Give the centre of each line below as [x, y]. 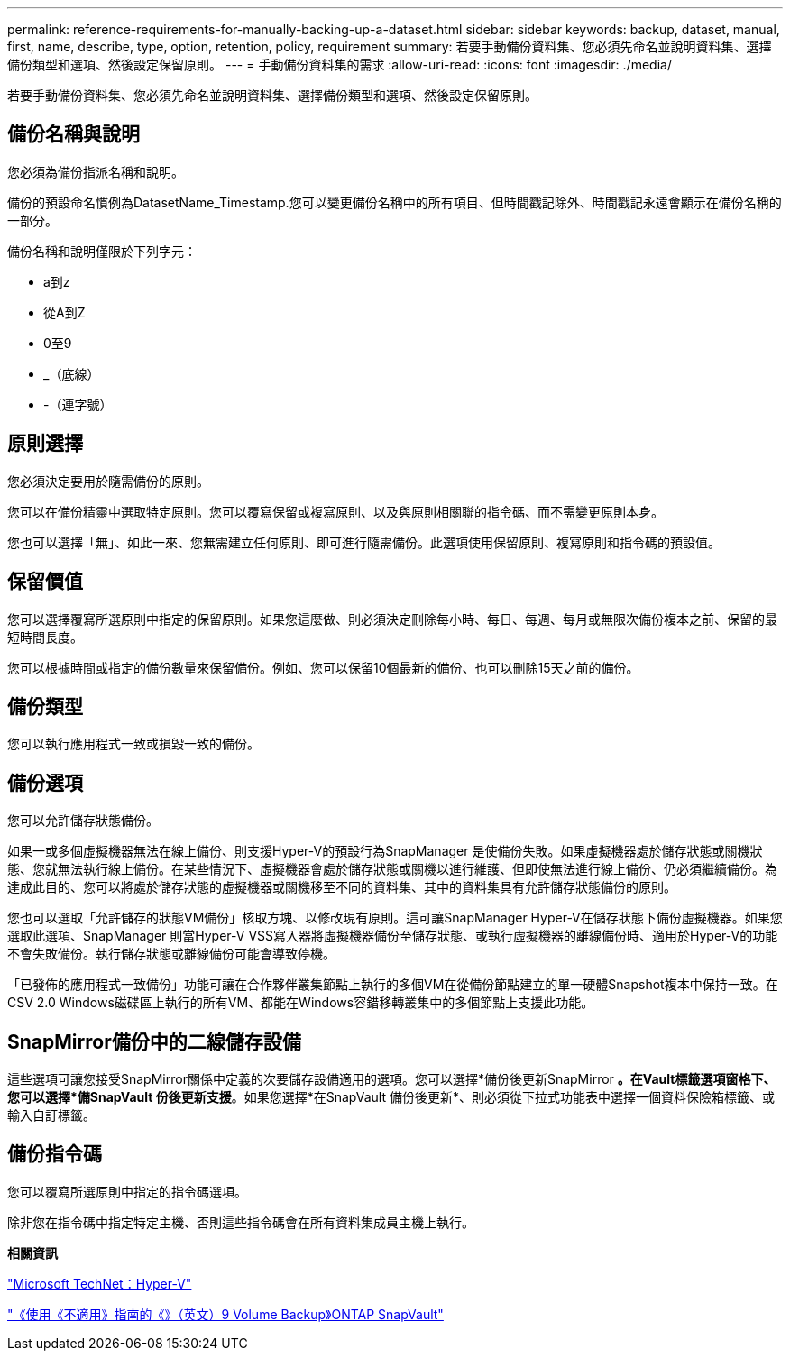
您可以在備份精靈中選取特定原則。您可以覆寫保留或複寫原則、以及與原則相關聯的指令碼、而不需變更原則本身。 [335, 511]
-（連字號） [78, 404]
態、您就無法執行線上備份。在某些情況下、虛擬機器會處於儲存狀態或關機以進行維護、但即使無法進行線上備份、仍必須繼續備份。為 [392, 869]
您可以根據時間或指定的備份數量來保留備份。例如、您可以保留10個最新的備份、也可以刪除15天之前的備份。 [323, 667]
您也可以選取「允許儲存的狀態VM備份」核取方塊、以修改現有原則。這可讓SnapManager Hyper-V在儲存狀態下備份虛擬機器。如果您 [395, 918]
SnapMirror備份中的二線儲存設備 [154, 1041]
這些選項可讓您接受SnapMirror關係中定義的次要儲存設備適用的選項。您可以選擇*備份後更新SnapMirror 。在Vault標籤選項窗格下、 [392, 1079]
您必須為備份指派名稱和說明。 [96, 171]
